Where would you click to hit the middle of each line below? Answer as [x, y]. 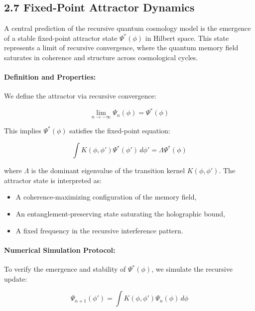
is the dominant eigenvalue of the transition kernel [108, 170]
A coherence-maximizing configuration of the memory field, [106, 197]
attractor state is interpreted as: [53, 180]
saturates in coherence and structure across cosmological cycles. [101, 57]
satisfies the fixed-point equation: [120, 130]
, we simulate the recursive [192, 269]
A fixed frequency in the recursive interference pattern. [99, 230]
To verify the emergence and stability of [65, 269]
